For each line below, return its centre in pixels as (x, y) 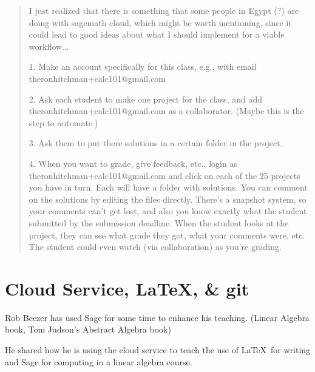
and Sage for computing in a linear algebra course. (99, 361)
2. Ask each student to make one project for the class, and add (145, 99)
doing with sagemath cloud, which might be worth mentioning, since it (160, 22)
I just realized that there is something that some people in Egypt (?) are (164, 10)
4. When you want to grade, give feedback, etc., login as (133, 163)
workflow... (49, 46)
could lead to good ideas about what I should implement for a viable (157, 34)
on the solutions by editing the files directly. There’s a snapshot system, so (168, 199)
